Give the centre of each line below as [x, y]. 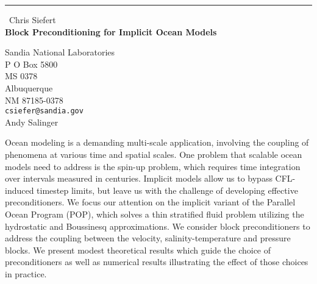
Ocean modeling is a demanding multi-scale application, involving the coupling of [157, 142]
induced [20, 190]
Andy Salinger [32, 122]
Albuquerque [29, 87]
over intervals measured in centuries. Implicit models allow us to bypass [139, 178]
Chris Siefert [33, 20]
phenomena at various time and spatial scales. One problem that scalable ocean [154, 154]
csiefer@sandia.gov [44, 111]
